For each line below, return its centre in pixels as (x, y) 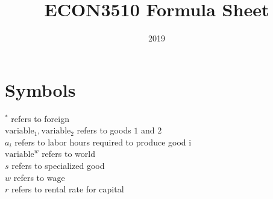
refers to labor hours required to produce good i (103, 142)
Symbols (40, 89)
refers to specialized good (58, 166)
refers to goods (104, 130)
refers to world (68, 154)
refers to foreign (40, 118)
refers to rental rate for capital (67, 189)
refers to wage (39, 177)
